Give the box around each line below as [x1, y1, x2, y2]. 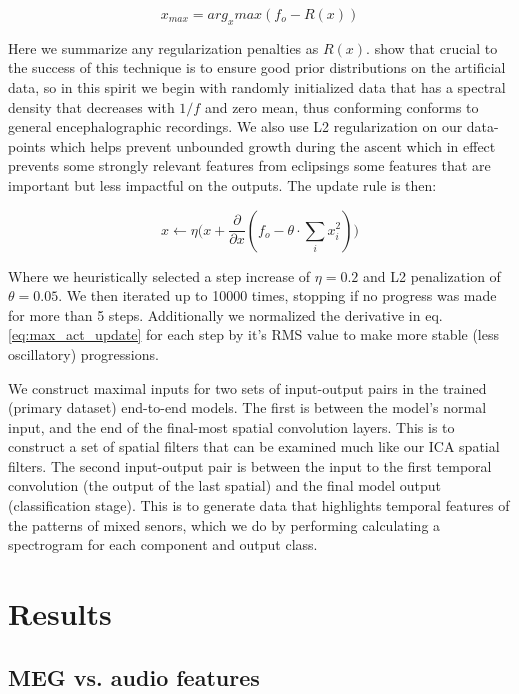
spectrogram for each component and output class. [8, 534, 318, 555]
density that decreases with [8, 96, 175, 117]
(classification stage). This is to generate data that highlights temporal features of [8, 495, 510, 516]
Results [8, 593, 112, 634]
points [8, 135, 46, 156]
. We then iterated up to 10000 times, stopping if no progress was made [58, 285, 497, 306]
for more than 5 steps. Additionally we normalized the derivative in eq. [8, 304, 443, 325]
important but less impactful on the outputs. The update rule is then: [8, 174, 437, 195]
